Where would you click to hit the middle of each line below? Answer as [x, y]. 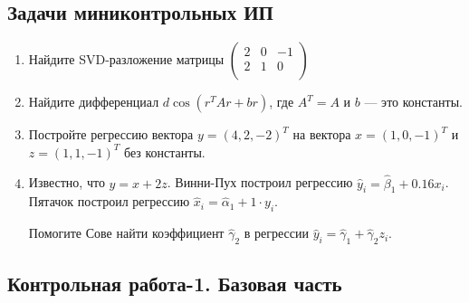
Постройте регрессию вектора [111, 134]
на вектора [322, 134]
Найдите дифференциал [94, 102]
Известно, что [67, 182]
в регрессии [276, 233]
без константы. [164, 151]
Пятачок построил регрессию [109, 201]
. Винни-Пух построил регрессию [260, 182]
